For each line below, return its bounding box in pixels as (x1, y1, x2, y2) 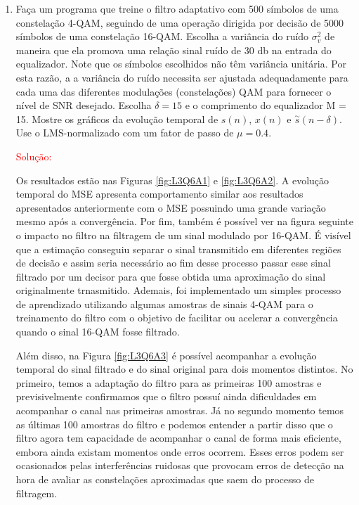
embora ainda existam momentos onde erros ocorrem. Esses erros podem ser (15, 444, 344, 459)
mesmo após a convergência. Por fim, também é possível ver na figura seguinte (15, 214, 353, 229)
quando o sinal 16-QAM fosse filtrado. (15, 324, 180, 339)
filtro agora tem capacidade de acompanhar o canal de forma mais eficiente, (15, 430, 341, 445)
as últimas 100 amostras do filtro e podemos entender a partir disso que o (15, 416, 333, 431)
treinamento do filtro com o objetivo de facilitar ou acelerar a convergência (15, 310, 338, 325)
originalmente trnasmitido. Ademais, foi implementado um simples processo (15, 283, 341, 298)
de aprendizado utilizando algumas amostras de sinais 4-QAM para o (15, 296, 313, 311)
